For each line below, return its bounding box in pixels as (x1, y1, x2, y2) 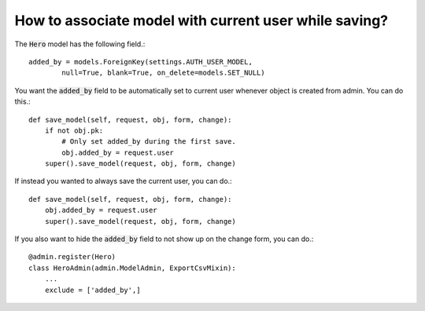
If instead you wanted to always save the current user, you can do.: (14, 177, 232, 186)
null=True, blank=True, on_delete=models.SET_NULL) (61, 68, 265, 78)
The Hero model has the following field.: (14, 39, 146, 49)
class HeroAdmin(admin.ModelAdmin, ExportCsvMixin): (28, 263, 236, 273)
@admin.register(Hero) (28, 252, 116, 262)
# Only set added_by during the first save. (61, 137, 236, 146)
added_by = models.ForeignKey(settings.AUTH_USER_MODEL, (28, 57, 253, 66)
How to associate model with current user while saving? (14, 12, 389, 29)
